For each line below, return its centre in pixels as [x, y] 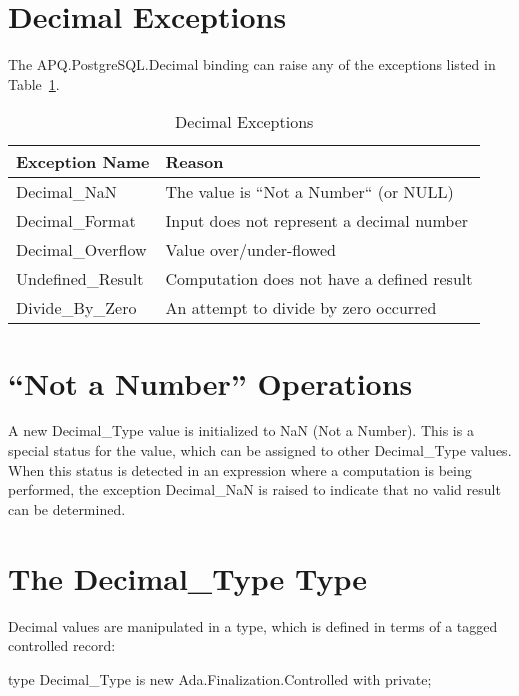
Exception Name [83, 162]
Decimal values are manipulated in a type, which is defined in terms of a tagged [253, 625]
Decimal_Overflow [81, 250]
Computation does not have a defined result [319, 279]
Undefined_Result [80, 279]
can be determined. [67, 508]
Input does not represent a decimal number [317, 221]
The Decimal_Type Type [188, 577]
